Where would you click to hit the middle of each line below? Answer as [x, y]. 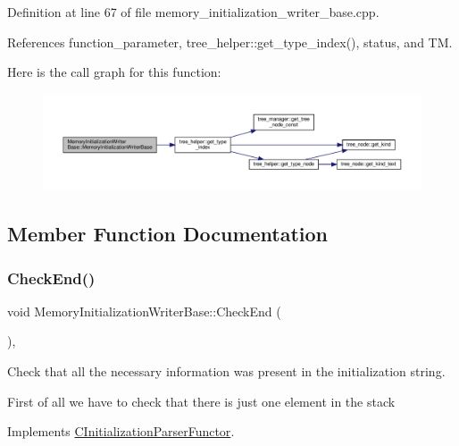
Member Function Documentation [168, 234]
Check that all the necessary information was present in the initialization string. [226, 371]
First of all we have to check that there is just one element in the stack [201, 401]
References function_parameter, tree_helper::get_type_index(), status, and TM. [230, 42]
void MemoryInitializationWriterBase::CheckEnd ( [144, 311]
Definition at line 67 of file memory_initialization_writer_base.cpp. [193, 12]
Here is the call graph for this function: [114, 72]
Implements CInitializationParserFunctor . [121, 431]
